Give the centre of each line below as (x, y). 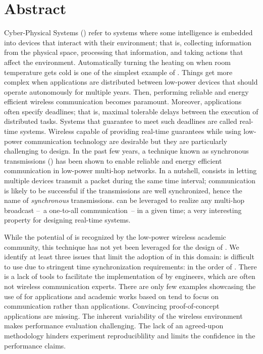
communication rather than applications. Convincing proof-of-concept (112, 306)
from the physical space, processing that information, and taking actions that (124, 52)
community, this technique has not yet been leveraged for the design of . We (122, 246)
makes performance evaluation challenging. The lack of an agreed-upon (114, 326)
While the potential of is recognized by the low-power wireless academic (115, 237)
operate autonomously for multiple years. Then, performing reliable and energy (126, 91)
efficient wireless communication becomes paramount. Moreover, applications (123, 101)
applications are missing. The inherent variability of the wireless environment (123, 315)
